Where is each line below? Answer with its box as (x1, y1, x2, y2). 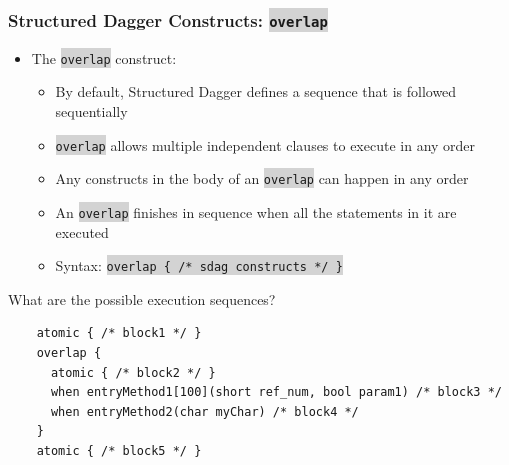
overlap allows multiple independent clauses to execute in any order (55, 134, 476, 155)
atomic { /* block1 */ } (36, 326, 202, 341)
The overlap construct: (31, 47, 177, 68)
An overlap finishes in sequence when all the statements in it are (55, 201, 457, 222)
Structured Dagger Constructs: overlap (8, 7, 328, 32)
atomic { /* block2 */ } (50, 365, 216, 380)
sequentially (55, 101, 128, 122)
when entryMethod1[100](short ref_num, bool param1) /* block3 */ (50, 385, 502, 400)
